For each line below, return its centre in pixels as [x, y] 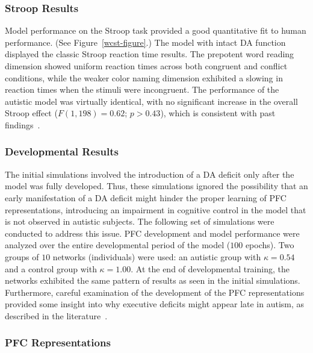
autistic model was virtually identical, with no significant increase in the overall [151, 101]
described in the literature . [56, 315]
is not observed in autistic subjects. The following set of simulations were [140, 221]
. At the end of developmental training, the [210, 268]
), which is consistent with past [218, 113]
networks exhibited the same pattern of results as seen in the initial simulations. [153, 280]
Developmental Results [62, 152]
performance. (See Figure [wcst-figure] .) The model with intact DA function [145, 42]
